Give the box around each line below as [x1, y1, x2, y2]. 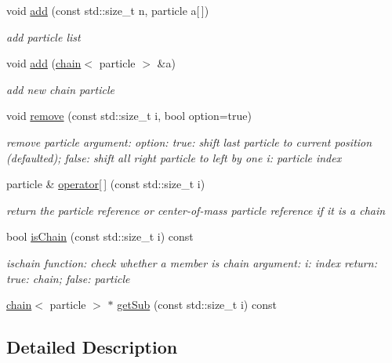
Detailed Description [6, 335, 178, 359]
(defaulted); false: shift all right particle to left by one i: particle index [6, 149, 342, 165]
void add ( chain [6, 55, 82, 71]
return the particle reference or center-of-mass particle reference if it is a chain [6, 201, 386, 218]
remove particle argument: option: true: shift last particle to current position [6, 133, 372, 150]
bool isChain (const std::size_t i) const [6, 228, 194, 245]
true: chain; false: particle [6, 270, 130, 286]
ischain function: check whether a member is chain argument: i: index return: [6, 254, 377, 270]
